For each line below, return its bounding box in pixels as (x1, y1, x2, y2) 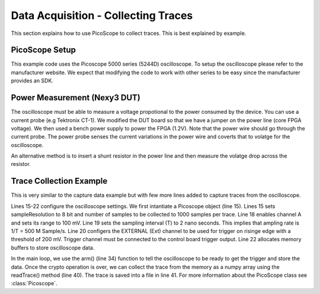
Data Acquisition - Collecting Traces (11, 9, 193, 22)
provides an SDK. (11, 77, 53, 84)
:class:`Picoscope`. (11, 280, 57, 287)
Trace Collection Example (11, 176, 108, 186)
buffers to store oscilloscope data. (11, 244, 95, 251)
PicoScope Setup (11, 45, 76, 55)
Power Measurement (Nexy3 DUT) (11, 92, 140, 103)
